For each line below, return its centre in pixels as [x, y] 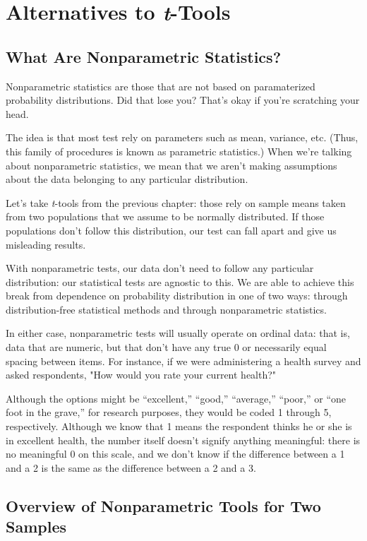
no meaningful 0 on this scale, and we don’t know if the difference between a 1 [175, 454]
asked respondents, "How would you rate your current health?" [141, 375]
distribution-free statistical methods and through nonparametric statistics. [166, 309]
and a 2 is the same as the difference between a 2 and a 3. [131, 467]
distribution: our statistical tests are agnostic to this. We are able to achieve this [180, 281]
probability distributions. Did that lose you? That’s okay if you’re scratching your [183, 100]
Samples [36, 527]
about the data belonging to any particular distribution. [127, 179]
